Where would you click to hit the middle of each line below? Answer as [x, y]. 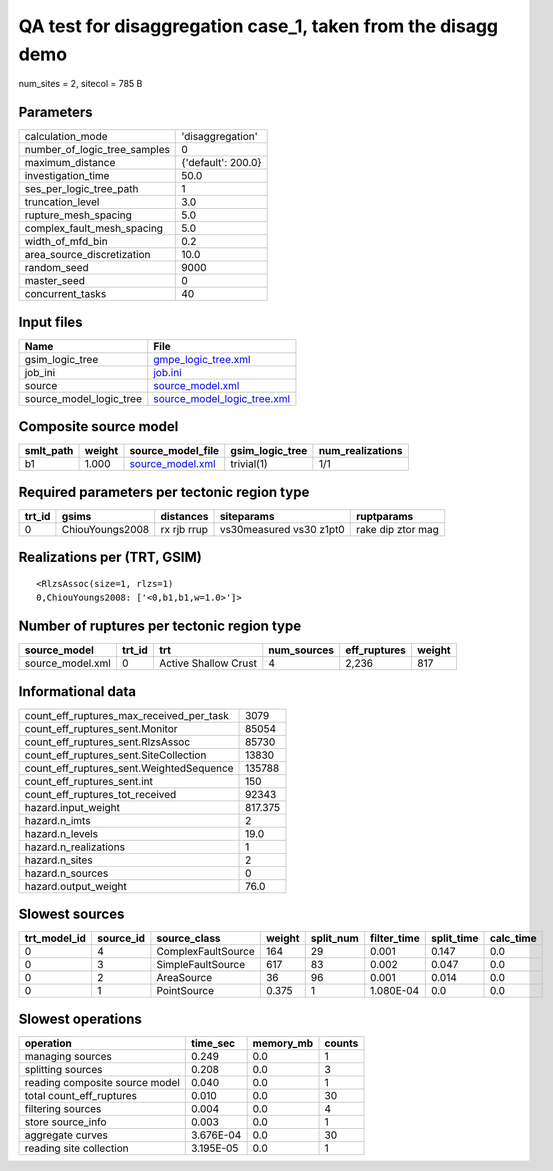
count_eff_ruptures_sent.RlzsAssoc [107, 742]
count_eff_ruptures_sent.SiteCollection [115, 755]
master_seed [54, 281]
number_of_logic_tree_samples [97, 150]
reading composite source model [102, 1082]
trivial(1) [249, 464]
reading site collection [76, 1148]
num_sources [301, 650]
